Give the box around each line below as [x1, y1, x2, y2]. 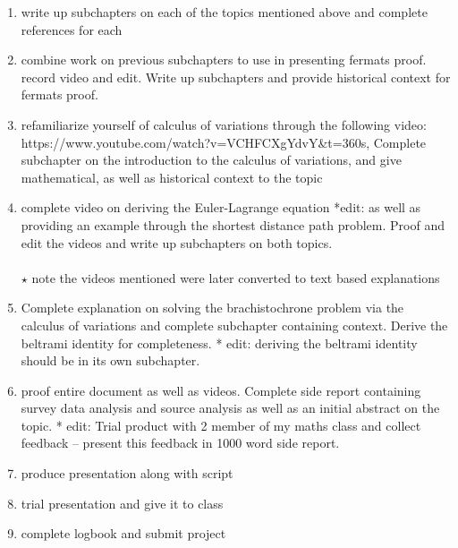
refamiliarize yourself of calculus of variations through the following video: [21, 115, 427, 133]
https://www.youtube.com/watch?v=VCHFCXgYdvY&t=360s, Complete [21, 133, 427, 151]
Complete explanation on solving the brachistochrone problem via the [21, 298, 404, 317]
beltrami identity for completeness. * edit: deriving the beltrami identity [21, 333, 418, 352]
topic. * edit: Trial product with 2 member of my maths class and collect [21, 415, 421, 434]
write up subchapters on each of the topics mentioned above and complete [21, 3, 428, 21]
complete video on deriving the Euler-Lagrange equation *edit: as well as [21, 198, 421, 217]
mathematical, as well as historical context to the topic [21, 167, 323, 186]
